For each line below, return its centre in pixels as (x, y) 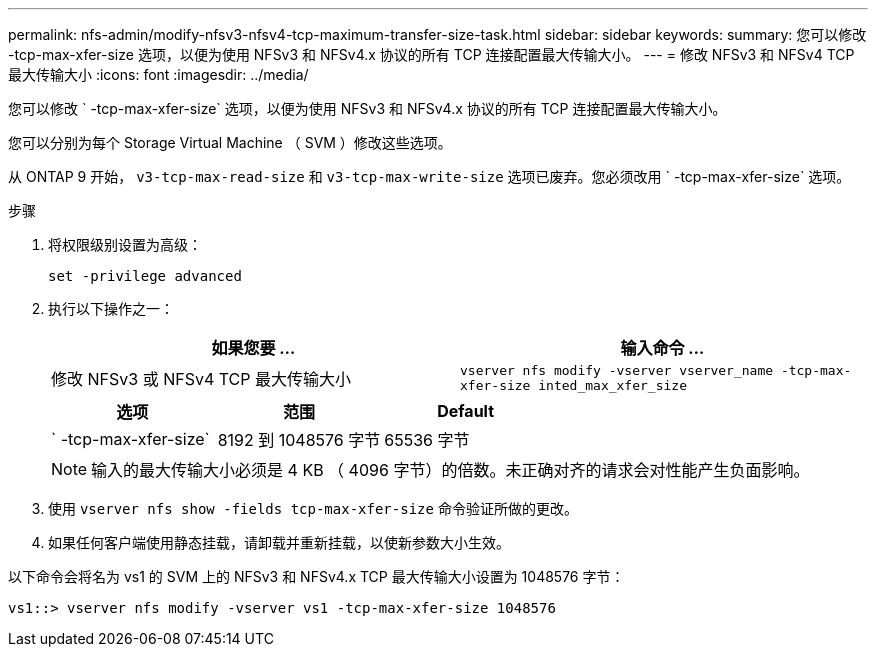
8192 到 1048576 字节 (299, 440)
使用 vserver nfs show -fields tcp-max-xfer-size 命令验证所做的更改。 (313, 508)
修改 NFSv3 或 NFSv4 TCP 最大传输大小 (201, 379)
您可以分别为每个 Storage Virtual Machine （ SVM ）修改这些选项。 (230, 142)
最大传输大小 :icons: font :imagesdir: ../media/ (158, 74)
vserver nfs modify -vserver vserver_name (617, 370)
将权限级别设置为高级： (125, 244)
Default (466, 411)
